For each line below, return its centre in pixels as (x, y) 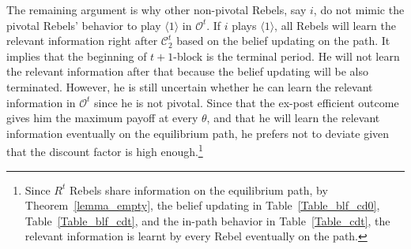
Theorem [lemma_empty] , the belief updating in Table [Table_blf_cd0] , (202, 205)
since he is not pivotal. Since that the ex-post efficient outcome (247, 102)
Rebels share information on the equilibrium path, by (198, 190)
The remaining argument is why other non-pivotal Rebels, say (156, 9)
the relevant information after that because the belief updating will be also (188, 71)
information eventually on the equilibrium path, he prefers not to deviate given (198, 133)
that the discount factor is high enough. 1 (105, 150)
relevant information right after (82, 41)
